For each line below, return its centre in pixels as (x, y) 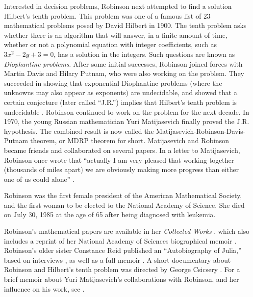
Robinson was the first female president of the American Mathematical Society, (123, 195)
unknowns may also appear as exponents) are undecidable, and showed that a (121, 92)
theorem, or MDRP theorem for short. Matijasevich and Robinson (130, 140)
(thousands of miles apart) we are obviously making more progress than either (122, 169)
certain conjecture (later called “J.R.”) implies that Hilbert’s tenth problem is (120, 102)
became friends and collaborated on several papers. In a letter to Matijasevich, (122, 150)
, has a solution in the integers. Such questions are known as (144, 54)
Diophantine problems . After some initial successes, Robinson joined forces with (123, 63)
